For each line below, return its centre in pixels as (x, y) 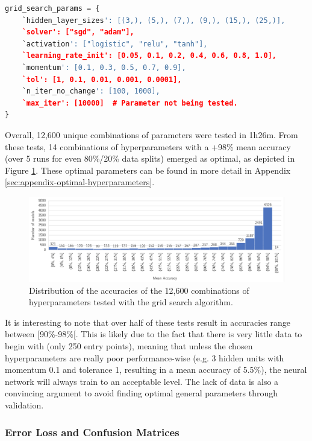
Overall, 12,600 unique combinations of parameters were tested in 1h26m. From (151, 134)
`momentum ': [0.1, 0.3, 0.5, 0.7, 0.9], (104, 67)
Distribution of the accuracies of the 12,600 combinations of (139, 290)
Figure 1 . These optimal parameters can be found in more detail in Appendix (148, 170)
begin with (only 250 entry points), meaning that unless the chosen (129, 346)
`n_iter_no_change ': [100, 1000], (91, 91)
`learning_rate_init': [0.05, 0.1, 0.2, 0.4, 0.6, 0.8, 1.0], (149, 56)
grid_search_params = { (52, 8)
